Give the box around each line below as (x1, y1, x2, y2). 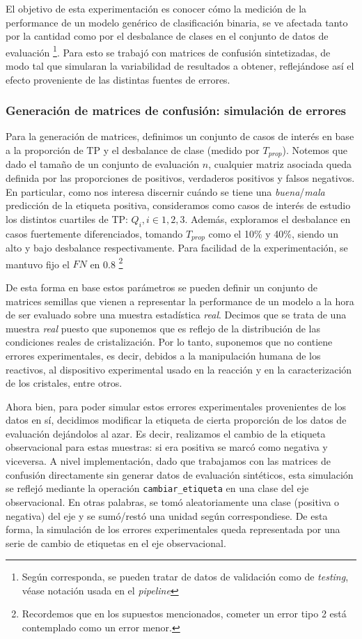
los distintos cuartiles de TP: (6, 211, 128, 226)
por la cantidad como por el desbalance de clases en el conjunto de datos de (6, 29, 329, 43)
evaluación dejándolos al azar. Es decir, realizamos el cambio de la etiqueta (6, 426, 326, 440)
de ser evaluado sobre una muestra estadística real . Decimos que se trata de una (6, 307, 347, 322)
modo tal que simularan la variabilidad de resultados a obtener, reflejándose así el (6, 59, 354, 73)
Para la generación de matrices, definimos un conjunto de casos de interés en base (6, 129, 354, 144)
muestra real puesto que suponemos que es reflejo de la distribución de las (6, 321, 321, 335)
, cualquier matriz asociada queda (208, 157, 352, 171)
